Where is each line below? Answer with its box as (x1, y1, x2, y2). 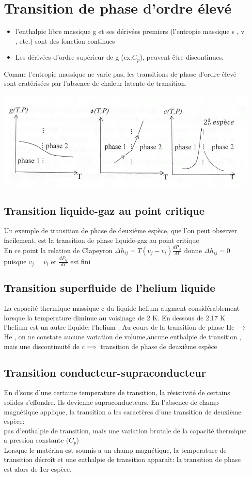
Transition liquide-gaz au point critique (4, 203, 205, 218)
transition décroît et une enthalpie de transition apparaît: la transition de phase (4, 454, 241, 464)
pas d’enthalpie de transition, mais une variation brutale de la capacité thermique (4, 425, 247, 435)
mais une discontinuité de (4, 341, 79, 351)
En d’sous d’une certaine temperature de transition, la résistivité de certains (4, 387, 230, 397)
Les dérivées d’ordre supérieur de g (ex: (15, 52, 132, 62)
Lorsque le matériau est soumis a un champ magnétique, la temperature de (4, 445, 227, 455)
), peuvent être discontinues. (140, 52, 224, 62)
